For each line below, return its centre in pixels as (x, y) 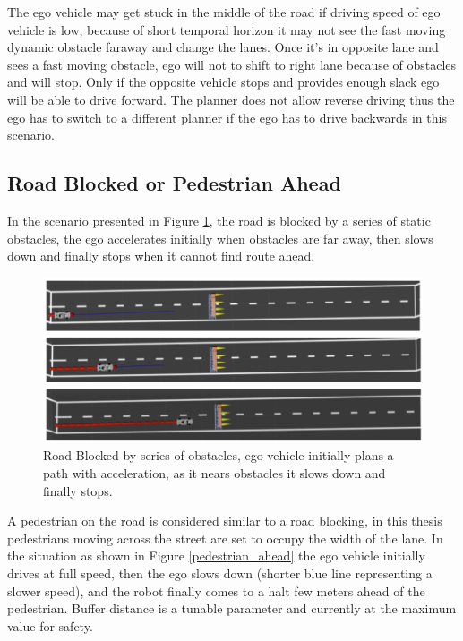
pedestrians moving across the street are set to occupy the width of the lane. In (225, 538)
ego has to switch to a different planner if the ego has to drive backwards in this (227, 117)
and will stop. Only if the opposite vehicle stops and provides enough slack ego (223, 82)
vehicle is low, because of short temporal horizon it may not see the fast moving (227, 29)
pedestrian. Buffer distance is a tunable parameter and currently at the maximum (232, 608)
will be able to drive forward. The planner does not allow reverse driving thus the (231, 99)
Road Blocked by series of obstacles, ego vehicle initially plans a (219, 455)
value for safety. (50, 625)
